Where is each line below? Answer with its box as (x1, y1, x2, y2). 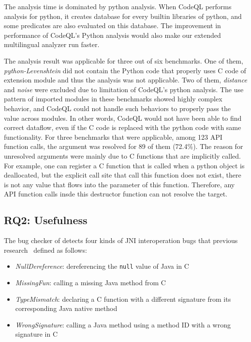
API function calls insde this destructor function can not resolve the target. (4, 189, 227, 199)
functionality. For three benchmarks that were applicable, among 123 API (4, 131, 222, 142)
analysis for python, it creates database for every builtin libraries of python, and (4, 11, 242, 21)
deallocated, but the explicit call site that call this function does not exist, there (4, 170, 241, 180)
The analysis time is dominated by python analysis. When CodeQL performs (4, 1, 232, 11)
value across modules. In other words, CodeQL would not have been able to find (4, 113, 242, 123)
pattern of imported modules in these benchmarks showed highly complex (4, 94, 222, 104)
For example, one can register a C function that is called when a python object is (4, 160, 245, 170)
